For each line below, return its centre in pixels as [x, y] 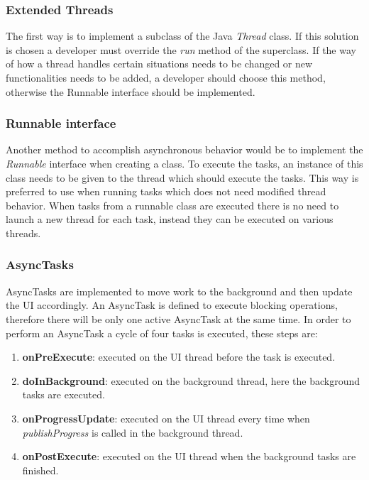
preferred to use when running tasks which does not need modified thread [166, 191]
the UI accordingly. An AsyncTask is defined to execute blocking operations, [172, 305]
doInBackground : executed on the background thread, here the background [191, 380]
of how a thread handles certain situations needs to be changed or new [159, 64]
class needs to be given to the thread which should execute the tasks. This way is [182, 177]
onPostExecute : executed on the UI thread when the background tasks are [189, 456]
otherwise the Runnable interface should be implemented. [131, 91]
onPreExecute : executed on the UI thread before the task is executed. [179, 357]
